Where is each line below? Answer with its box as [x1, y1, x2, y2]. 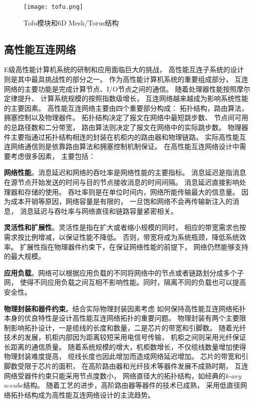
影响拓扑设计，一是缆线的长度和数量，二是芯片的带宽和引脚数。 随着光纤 [10, 322, 246, 332]
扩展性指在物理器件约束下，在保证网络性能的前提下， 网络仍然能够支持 [20, 241, 249, 252]
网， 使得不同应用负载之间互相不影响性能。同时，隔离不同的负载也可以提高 [4, 277, 246, 287]
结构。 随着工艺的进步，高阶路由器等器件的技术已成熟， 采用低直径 [23, 380, 241, 390]
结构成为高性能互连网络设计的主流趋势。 [24, 389, 155, 400]
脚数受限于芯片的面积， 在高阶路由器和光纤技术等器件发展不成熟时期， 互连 [4, 361, 249, 371]
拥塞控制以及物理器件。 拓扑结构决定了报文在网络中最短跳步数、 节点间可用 [4, 112, 249, 123]
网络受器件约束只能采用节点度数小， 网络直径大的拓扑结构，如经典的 [4, 370, 226, 380]
